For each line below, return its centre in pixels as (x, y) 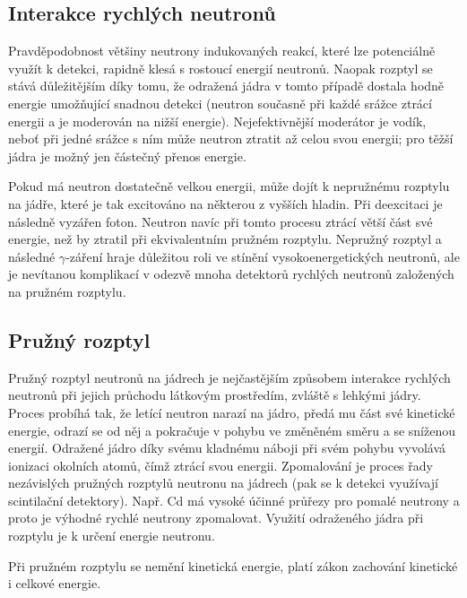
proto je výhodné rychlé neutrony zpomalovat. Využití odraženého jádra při (216, 518)
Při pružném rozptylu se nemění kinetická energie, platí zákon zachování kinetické (233, 565)
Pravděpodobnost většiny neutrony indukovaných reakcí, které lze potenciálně (222, 51)
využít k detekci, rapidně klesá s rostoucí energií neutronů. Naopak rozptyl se (221, 68)
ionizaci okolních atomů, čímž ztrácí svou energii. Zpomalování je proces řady (221, 465)
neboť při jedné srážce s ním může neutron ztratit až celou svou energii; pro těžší (231, 139)
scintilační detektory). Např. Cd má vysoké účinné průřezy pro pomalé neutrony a (234, 500)
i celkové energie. (55, 583)
